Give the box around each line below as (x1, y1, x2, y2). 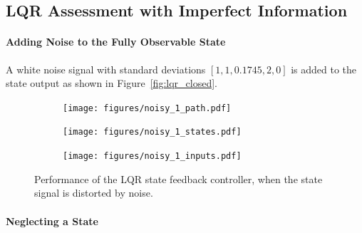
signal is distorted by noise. (34, 185, 153, 200)
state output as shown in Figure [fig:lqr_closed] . (6, 76, 217, 90)
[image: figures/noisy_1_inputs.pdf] (63, 151, 242, 162)
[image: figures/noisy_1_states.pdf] (63, 127, 242, 138)
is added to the (291, 61, 357, 76)
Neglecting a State (6, 213, 98, 228)
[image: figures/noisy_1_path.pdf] (63, 103, 232, 113)
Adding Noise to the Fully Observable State (6, 34, 226, 49)
